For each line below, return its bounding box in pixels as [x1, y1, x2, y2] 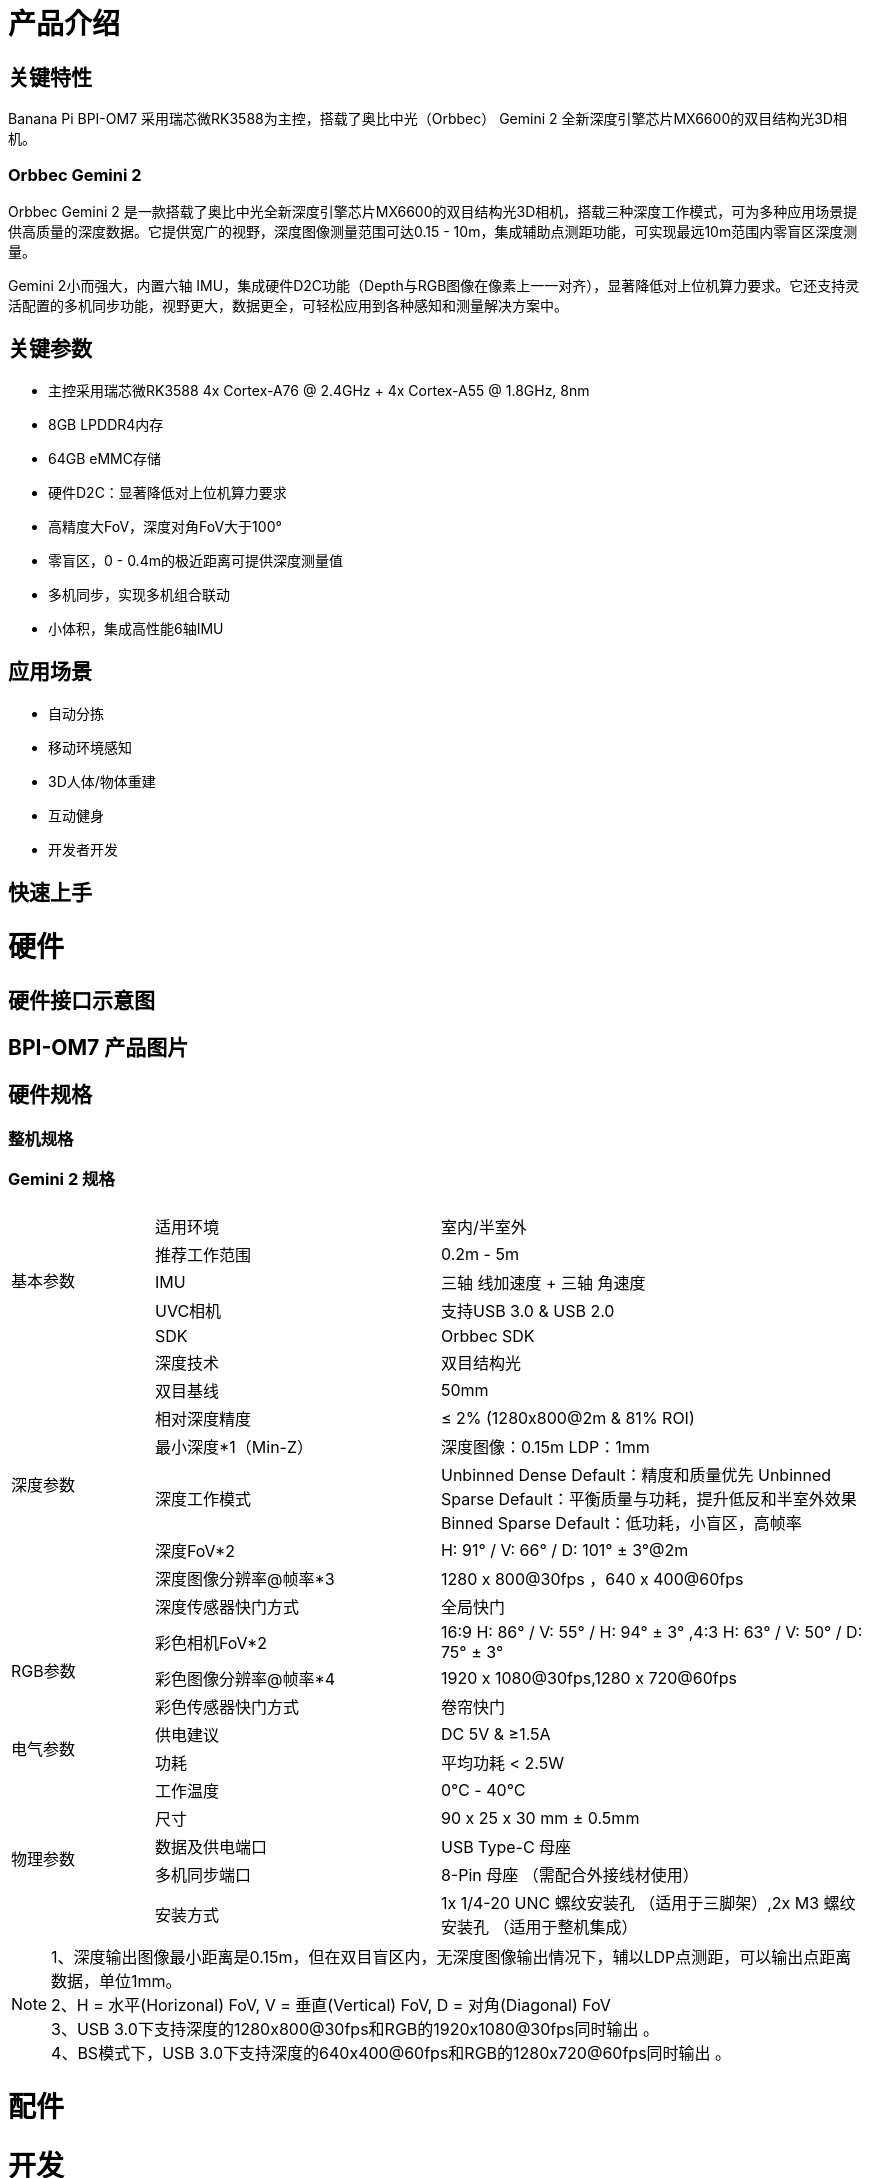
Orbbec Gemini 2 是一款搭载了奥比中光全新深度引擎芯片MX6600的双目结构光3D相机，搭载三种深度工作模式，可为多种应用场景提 [8, 202, 858, 220]
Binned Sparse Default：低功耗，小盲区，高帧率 [440, 1512, 802, 1533]
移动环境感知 [48, 738, 132, 756]
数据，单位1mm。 [51, 1970, 182, 1991]
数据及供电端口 [154, 1836, 267, 1857]
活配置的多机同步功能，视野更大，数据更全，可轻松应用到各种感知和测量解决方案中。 [8, 296, 568, 314]
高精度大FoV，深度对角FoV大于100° [48, 517, 282, 535]
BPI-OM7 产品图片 [8, 1034, 189, 1060]
